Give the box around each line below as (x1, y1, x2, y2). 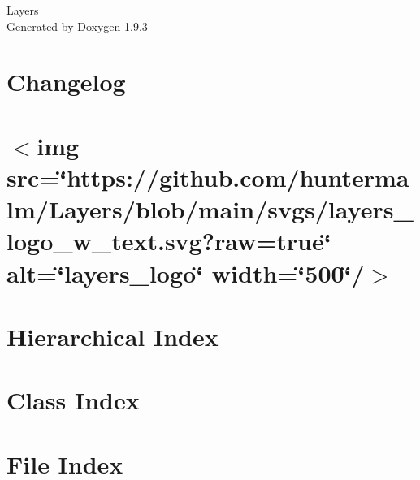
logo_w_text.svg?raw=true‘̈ (6, 224, 331, 257)
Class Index (6, 383, 140, 417)
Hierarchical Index (6, 319, 219, 352)
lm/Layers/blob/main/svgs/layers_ (6, 192, 414, 226)
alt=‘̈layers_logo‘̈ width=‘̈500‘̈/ (6, 256, 365, 289)
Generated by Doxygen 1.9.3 (6, 17, 148, 34)
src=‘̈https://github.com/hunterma (6, 160, 409, 193)
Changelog (6, 65, 126, 98)
